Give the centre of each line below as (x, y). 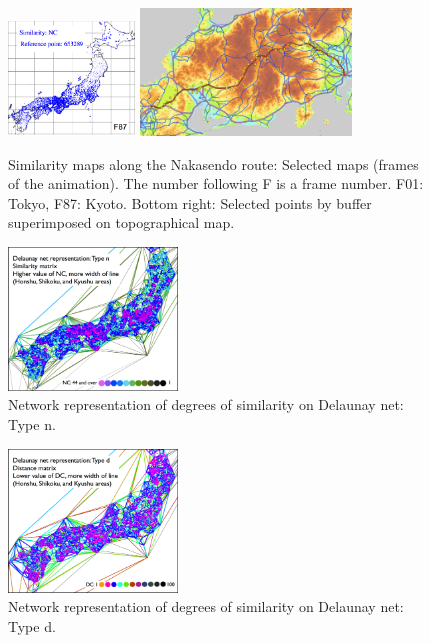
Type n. (32, 424)
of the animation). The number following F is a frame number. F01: (216, 183)
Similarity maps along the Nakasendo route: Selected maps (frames (213, 163)
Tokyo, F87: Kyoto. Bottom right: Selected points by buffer (190, 202)
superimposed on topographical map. (121, 222)
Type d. (32, 625)
